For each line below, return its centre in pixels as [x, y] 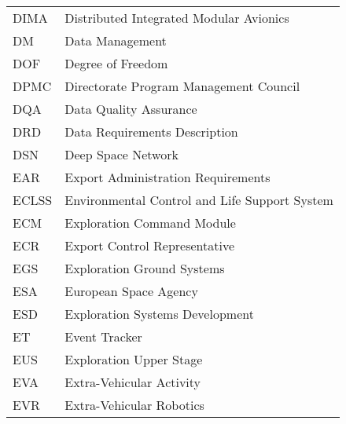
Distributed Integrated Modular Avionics [177, 18]
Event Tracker [103, 336]
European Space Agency [131, 291]
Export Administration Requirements [167, 177]
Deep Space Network [121, 154]
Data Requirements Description [151, 132]
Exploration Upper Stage [134, 359]
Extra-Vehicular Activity [133, 382]
